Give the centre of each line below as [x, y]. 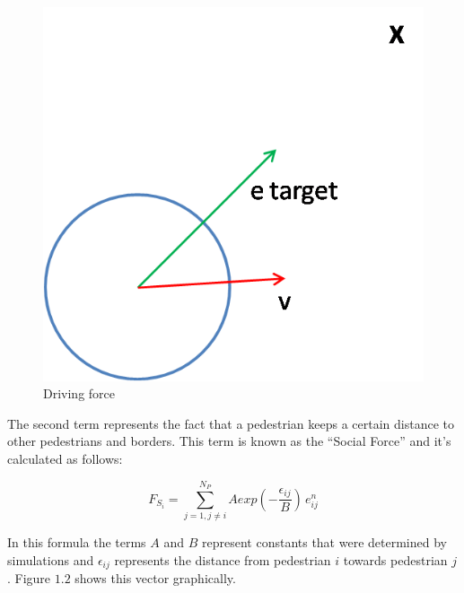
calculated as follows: [65, 458]
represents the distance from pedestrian [223, 559]
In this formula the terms [77, 542]
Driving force [79, 393]
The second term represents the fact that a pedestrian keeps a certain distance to [231, 423]
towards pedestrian [395, 559]
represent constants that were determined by [324, 542]
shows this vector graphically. [155, 578]
